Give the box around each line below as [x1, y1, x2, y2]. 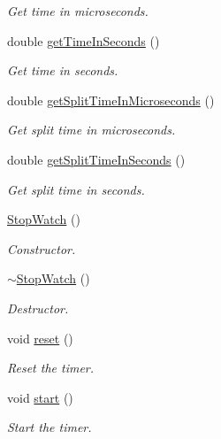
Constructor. [7, 239, 76, 258]
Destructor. [7, 298, 69, 317]
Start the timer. [7, 418, 92, 436]
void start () [7, 388, 73, 406]
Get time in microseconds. [7, 2, 149, 19]
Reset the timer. [7, 358, 95, 377]
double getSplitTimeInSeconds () [7, 150, 186, 168]
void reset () [7, 328, 73, 347]
